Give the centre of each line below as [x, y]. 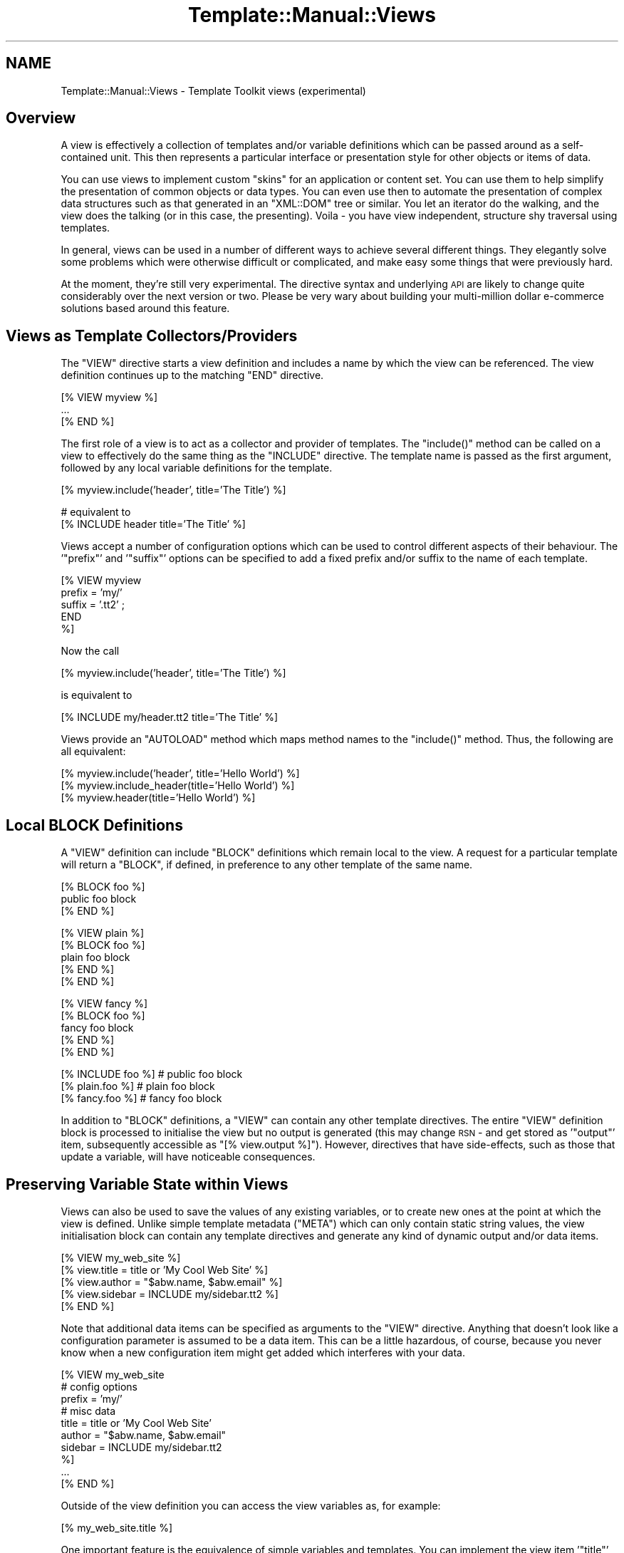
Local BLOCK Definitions [94, 825]
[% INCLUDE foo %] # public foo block [152, 1074]
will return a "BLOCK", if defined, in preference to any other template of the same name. [267, 865]
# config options [99, 1386]
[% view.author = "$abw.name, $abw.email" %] [172, 1282]
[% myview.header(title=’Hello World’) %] [158, 798]
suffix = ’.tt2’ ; [93, 605]
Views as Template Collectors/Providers [152, 336]
